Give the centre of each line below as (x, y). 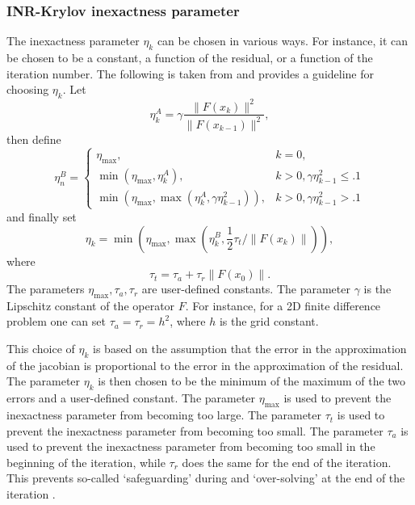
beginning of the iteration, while (86, 462)
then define (34, 139)
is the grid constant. (269, 321)
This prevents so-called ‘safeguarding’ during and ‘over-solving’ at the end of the (206, 478)
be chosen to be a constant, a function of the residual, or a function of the (190, 58)
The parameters (46, 289)
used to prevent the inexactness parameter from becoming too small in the (191, 446)
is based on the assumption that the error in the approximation (250, 349)
